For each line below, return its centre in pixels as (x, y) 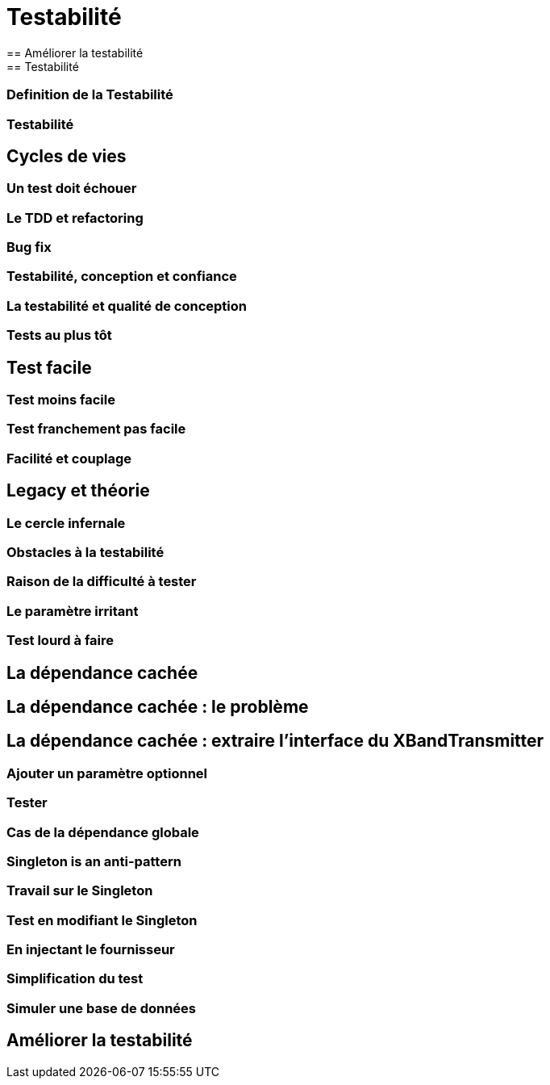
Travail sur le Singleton (80, 891)
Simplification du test (75, 979)
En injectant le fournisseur (91, 950)
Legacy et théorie (78, 491)
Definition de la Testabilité (90, 95)
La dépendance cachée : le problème (158, 707)
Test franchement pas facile (96, 429)
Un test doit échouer (72, 189)
